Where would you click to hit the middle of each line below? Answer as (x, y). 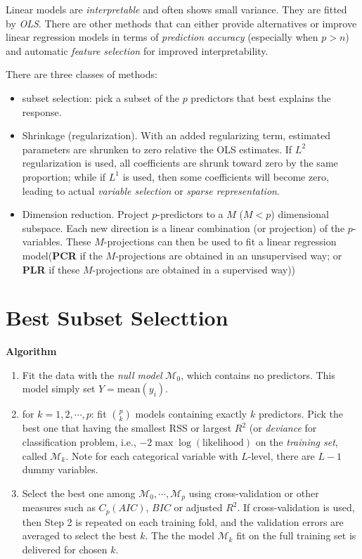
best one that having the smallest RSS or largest (127, 428)
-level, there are (281, 455)
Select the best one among (79, 493)
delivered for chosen (65, 549)
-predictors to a (190, 214)
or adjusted (198, 507)
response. (42, 111)
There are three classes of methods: (82, 74)
